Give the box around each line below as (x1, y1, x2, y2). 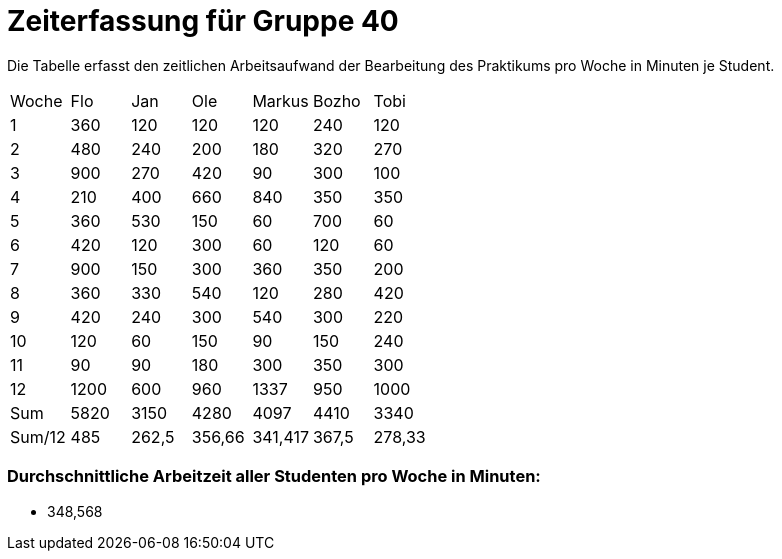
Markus (252, 90, 309, 111)
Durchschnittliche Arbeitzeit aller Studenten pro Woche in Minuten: (7, 466, 541, 487)
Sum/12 (10, 426, 66, 447)
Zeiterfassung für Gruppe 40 (7, 4, 399, 38)
